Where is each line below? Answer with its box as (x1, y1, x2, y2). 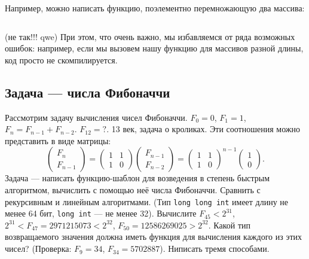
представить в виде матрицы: (5, 134, 111, 147)
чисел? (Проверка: (5, 242, 72, 255)
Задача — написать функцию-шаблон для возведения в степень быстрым (5, 172, 270, 184)
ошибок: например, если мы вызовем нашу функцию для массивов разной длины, (5, 42, 304, 54)
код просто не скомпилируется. (5, 53, 118, 66)
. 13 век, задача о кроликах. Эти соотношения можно (106, 123, 300, 135)
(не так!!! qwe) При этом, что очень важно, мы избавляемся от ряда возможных (5, 30, 295, 42)
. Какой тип (208, 218, 251, 231)
